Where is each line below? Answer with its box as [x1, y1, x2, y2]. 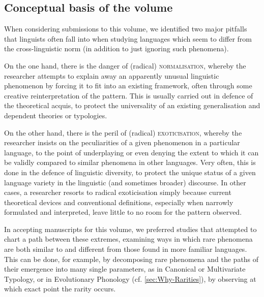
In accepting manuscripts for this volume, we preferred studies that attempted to [4, 223, 257, 234]
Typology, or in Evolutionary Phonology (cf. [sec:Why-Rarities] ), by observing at [4, 273, 256, 284]
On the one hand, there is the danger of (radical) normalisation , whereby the [4, 60, 246, 71]
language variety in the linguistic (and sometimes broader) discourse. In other [4, 177, 246, 187]
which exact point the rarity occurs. [4, 283, 116, 294]
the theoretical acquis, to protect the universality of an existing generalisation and [4, 100, 260, 111]
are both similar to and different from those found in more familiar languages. [4, 244, 247, 254]
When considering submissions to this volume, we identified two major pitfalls [4, 23, 247, 34]
